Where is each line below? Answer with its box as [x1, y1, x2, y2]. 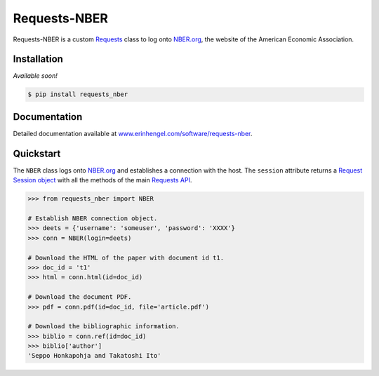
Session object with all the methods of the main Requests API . [13, 176, 192, 184]
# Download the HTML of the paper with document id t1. [27, 253, 225, 262]
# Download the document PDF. [27, 293, 132, 301]
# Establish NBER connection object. [27, 215, 158, 222]
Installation [13, 53, 63, 65]
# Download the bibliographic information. [27, 323, 180, 330]
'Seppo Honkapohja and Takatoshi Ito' [27, 351, 161, 360]
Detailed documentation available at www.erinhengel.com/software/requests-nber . [13, 129, 253, 137]
